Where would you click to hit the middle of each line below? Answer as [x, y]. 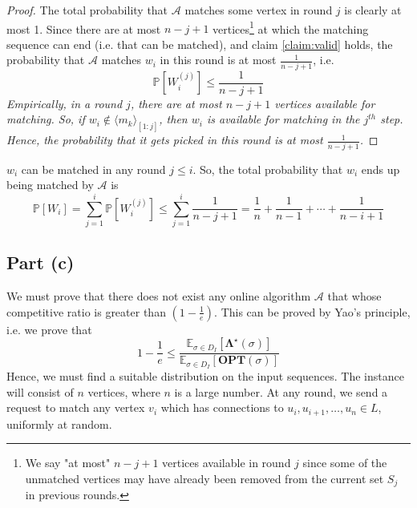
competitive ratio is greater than [86, 311]
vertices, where [124, 391]
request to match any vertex [76, 407]
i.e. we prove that [49, 329]
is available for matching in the [283, 119]
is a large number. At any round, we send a [281, 391]
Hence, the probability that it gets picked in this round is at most [165, 140]
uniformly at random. [59, 423]
